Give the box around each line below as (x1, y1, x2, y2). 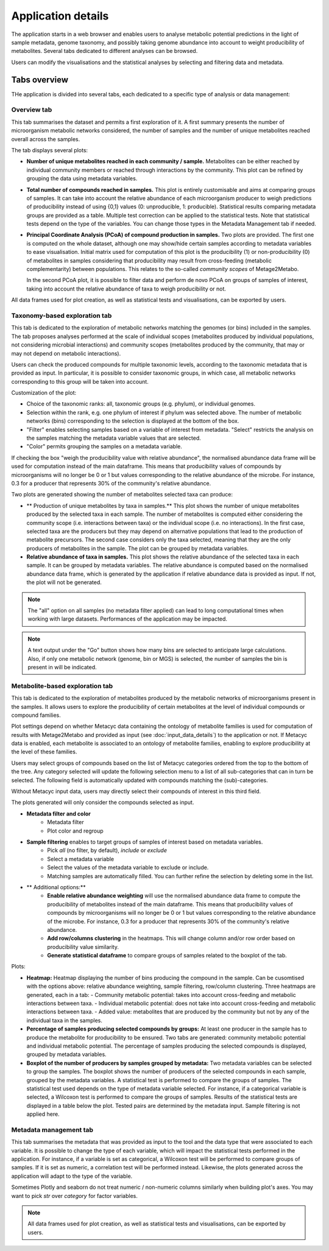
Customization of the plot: (11, 389, 76, 396)
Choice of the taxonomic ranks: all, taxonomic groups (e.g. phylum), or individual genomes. (26, 400, 256, 407)
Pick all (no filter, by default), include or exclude (47, 847, 168, 854)
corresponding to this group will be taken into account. (11, 378, 149, 385)
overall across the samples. (11, 135, 80, 143)
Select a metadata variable (47, 855, 115, 862)
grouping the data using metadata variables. (26, 175, 138, 182)
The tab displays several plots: (11, 146, 88, 153)
